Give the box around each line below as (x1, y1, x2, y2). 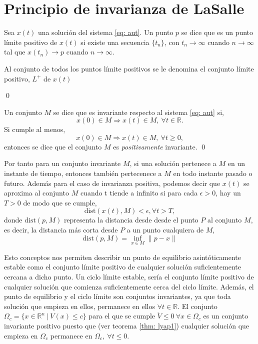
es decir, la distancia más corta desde (4, 224, 118, 235)
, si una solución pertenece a (129, 158, 216, 168)
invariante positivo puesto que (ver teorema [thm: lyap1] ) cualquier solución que (4, 320, 249, 330)
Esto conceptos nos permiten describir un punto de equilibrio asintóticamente (4, 251, 241, 262)
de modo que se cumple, (23, 197, 97, 207)
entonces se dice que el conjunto (4, 141, 102, 151)
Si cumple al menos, (4, 124, 65, 134)
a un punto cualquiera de (126, 224, 204, 235)
